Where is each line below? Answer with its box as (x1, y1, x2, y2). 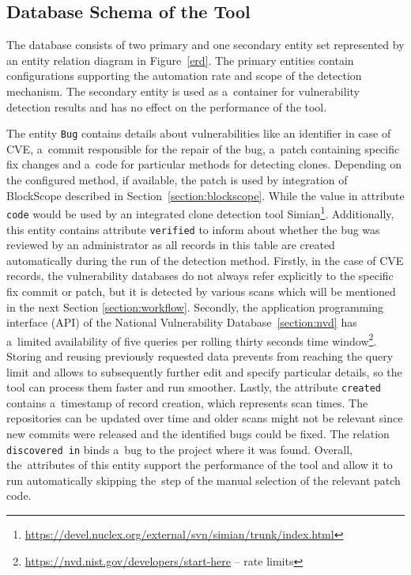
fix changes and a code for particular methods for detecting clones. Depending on (6, 156, 402, 172)
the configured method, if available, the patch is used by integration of (6, 172, 348, 188)
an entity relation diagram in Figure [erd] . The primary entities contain (6, 51, 354, 68)
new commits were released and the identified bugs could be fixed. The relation (6, 426, 390, 442)
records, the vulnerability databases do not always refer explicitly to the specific (6, 267, 394, 284)
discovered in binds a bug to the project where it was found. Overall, (6, 441, 353, 457)
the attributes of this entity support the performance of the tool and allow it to (6, 456, 393, 473)
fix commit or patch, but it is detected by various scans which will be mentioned (6, 282, 396, 299)
